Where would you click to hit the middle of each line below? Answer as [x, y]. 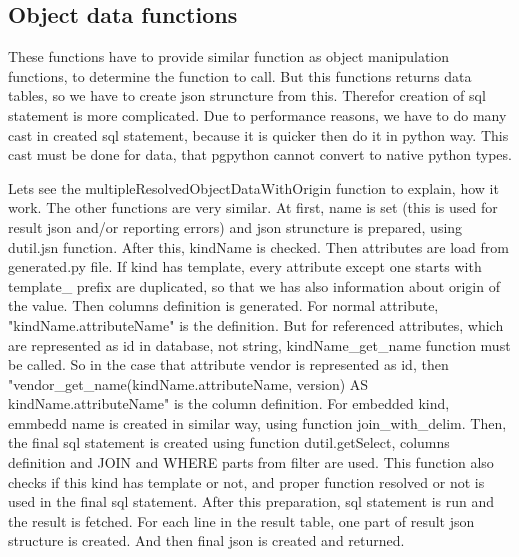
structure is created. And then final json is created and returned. [206, 540]
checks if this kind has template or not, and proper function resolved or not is [246, 481]
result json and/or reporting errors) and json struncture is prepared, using [235, 226]
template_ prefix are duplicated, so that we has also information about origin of [254, 285]
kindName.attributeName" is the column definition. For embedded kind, [229, 403]
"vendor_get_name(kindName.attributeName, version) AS [188, 383]
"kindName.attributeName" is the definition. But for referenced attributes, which [256, 324]
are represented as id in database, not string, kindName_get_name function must [259, 344]
